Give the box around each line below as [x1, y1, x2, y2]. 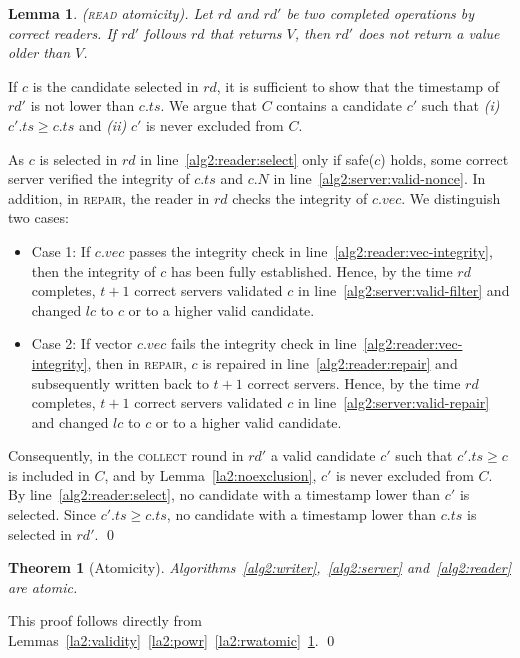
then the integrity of [31, 260, 156, 281]
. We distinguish [401, 187, 501, 208]
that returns [209, 22, 282, 43]
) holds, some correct [380, 148, 509, 169]
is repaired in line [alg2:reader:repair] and [202, 352, 458, 373]
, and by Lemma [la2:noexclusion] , [104, 464, 317, 485]
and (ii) [78, 114, 127, 135]
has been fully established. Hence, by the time [170, 260, 453, 281]
